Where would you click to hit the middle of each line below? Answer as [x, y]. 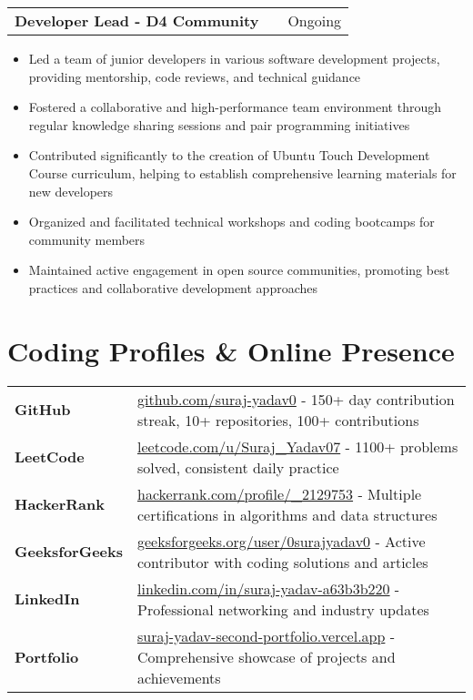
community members [87, 239]
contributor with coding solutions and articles [283, 562]
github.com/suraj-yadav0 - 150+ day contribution [296, 399]
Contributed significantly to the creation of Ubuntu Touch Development [229, 155]
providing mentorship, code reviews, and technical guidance [195, 76]
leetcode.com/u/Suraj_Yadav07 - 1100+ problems [298, 446]
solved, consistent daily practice [238, 467]
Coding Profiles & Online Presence [231, 350]
